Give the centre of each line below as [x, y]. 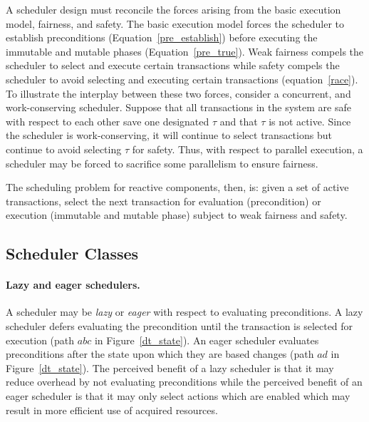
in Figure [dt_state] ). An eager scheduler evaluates [207, 340]
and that [239, 121]
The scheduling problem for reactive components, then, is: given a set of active [177, 187]
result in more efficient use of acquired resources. [112, 410]
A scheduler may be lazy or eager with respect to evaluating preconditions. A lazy [184, 312]
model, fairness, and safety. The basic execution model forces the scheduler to [175, 23]
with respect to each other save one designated [108, 121]
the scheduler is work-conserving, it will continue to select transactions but [169, 135]
